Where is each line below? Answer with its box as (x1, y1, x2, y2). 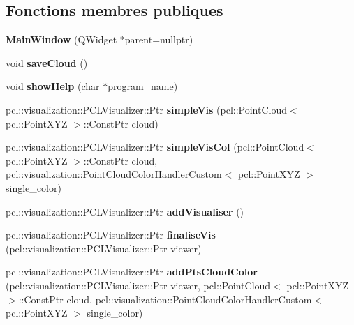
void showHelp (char (6, 79, 100, 93)
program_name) (108, 79, 178, 93)
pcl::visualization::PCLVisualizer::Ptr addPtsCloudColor (6, 264, 258, 279)
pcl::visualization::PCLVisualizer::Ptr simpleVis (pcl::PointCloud (6, 102, 288, 116)
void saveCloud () (6, 55, 88, 70)
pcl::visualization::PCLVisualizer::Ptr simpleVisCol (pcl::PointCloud (6, 139, 304, 154)
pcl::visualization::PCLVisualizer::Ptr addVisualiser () (6, 204, 244, 218)
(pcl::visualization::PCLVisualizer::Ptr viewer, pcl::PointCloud (6, 278, 271, 292)
